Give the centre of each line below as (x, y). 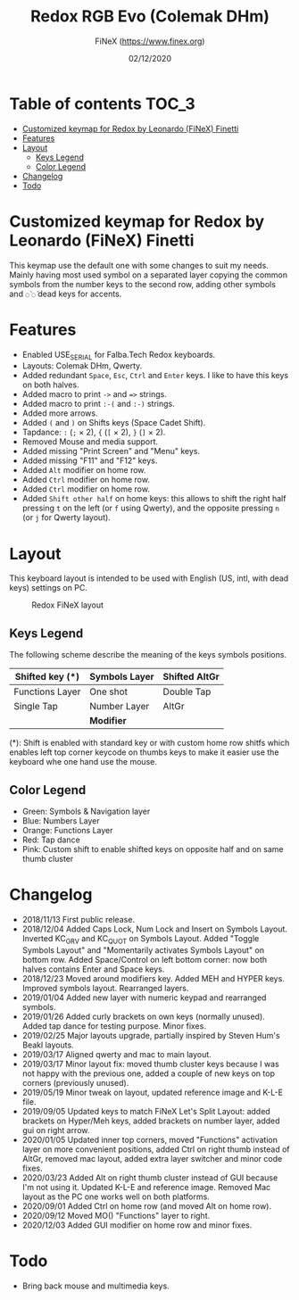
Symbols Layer (121, 677)
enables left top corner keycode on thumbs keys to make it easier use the (144, 752)
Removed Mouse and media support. (90, 442)
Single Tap (36, 707)
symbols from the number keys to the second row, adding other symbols (143, 284)
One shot (108, 691)
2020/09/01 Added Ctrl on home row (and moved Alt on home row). (147, 1205)
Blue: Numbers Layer (61, 820)
